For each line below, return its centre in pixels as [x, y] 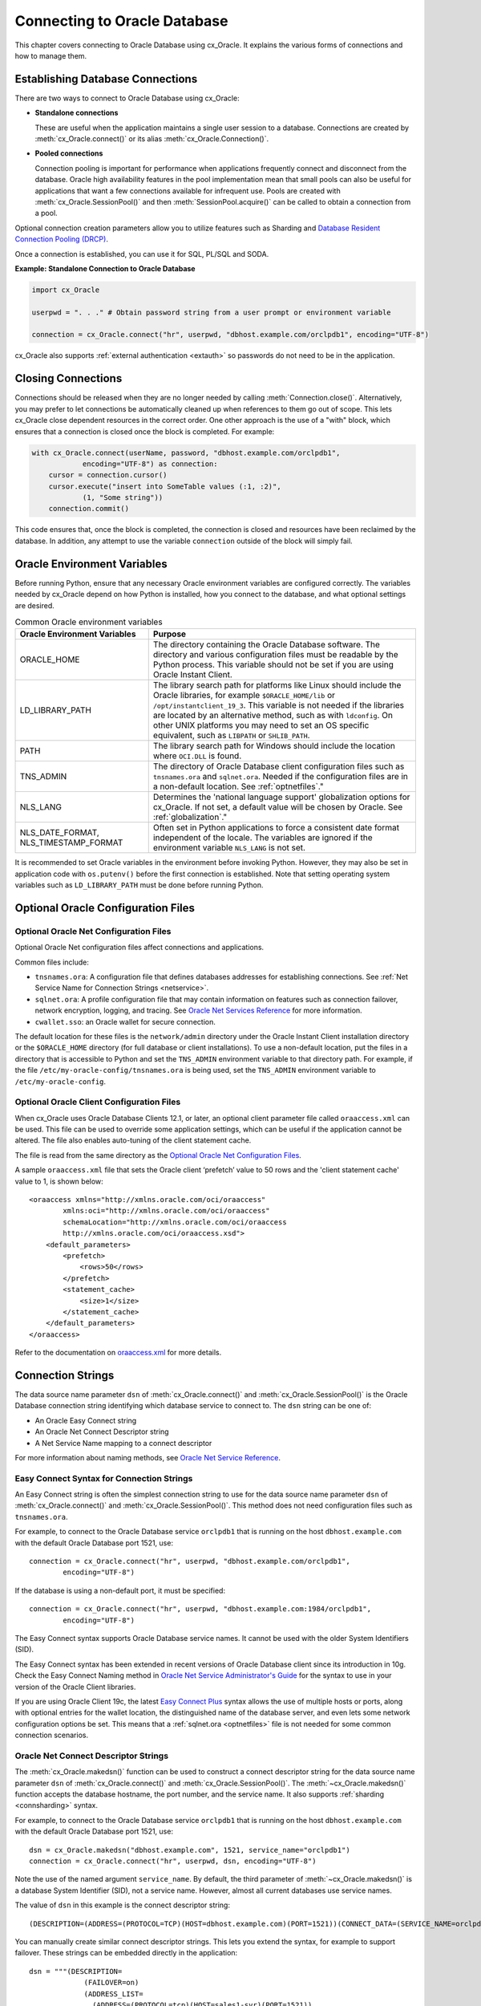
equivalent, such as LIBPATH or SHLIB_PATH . [231, 736]
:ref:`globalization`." [190, 817]
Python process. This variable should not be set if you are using [273, 664]
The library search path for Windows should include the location [274, 746]
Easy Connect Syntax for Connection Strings [104, 1478]
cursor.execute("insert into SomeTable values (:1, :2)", [165, 486]
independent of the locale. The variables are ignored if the [263, 838]
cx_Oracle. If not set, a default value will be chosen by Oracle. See [278, 807]
